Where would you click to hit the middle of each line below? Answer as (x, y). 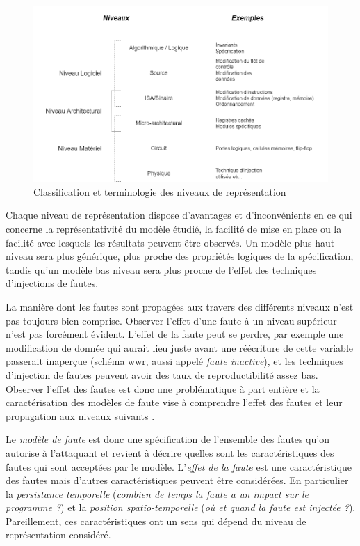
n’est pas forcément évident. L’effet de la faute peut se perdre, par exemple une (175, 334)
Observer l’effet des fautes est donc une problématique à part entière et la (163, 388)
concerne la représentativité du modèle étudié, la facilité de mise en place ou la (174, 228)
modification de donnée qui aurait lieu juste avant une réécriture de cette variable (179, 347)
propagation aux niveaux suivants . (80, 415)
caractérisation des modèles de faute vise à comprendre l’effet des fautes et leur (174, 402)
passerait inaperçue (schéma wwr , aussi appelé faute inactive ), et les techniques (174, 361)
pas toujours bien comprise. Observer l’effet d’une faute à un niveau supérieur (171, 320)
